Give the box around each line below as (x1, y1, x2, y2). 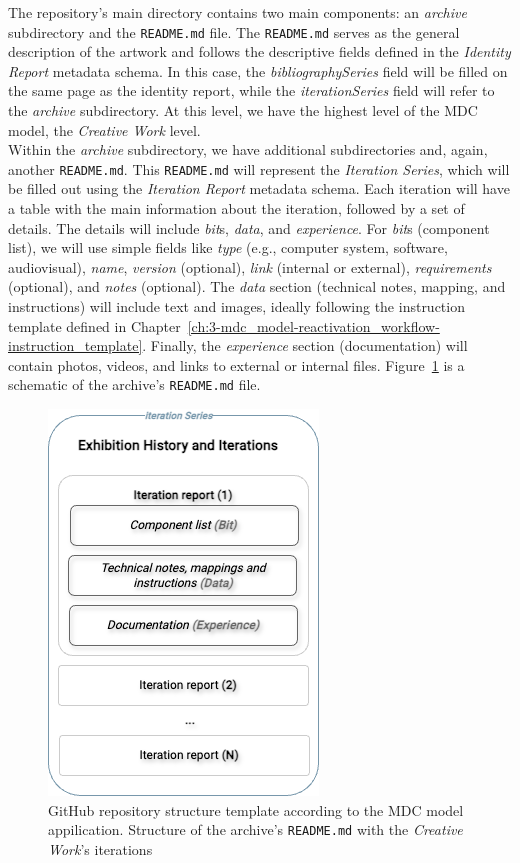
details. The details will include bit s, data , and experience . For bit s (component (8, 217, 490, 238)
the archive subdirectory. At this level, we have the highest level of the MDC (8, 100, 478, 121)
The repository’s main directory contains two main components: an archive (8, 2, 467, 22)
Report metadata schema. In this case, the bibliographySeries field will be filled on (8, 60, 508, 81)
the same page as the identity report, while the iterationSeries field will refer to (8, 80, 495, 101)
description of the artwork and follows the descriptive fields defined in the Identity (8, 41, 511, 62)
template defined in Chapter (8, 315, 181, 336)
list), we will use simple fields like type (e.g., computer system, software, (8, 237, 448, 258)
